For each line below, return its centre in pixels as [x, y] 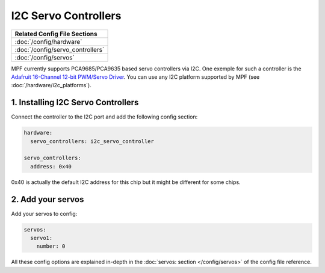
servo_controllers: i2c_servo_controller [92, 141]
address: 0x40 [51, 166]
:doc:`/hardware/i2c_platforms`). [51, 85]
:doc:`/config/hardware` [48, 41]
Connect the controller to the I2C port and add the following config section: [104, 117]
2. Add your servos [48, 199]
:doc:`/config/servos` [45, 57]
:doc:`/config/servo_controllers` [60, 49]
